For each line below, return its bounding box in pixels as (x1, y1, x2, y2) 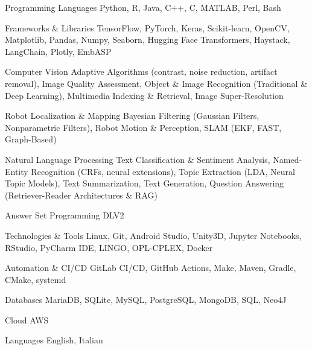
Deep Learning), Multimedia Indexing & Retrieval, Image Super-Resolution (5, 89, 284, 101)
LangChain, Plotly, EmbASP (5, 45, 112, 57)
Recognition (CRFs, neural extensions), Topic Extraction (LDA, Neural (31, 165, 295, 177)
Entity (5, 165, 28, 177)
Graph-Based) (5, 133, 57, 145)
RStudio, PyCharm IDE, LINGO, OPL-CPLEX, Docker (5, 241, 213, 253)
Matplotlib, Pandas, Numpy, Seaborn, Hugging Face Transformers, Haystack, (5, 33, 290, 46)
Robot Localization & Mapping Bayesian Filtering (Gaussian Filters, (5, 109, 259, 122)
